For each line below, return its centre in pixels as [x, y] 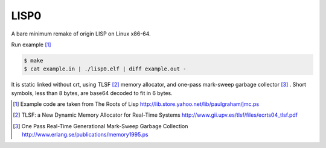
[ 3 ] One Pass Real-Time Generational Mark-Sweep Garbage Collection [101, 126]
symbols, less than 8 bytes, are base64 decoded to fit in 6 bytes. [92, 93]
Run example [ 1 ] [31, 45]
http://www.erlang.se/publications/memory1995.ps [85, 135]
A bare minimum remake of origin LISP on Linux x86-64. [81, 34]
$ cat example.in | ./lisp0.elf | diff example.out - [105, 69]
